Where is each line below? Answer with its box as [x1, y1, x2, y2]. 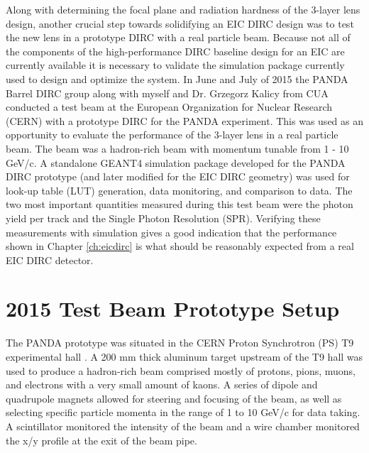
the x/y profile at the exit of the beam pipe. [6, 432, 197, 447]
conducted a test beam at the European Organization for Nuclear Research [6, 99, 333, 114]
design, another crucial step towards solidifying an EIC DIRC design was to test [6, 16, 354, 31]
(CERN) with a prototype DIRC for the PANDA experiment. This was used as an [6, 113, 364, 128]
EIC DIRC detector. [6, 252, 94, 267]
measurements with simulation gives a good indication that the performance [6, 224, 337, 239]
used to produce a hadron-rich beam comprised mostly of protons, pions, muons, [6, 363, 356, 378]
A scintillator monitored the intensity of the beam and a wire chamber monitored [6, 418, 360, 433]
